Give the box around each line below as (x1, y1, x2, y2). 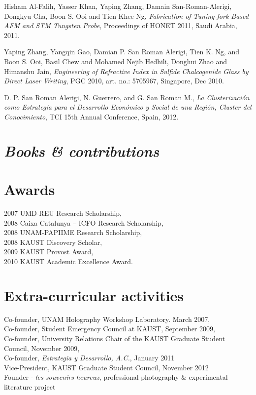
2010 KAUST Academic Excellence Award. (4, 256, 133, 266)
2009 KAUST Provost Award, (4, 246, 94, 257)
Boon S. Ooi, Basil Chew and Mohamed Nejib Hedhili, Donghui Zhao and (4, 56, 227, 66)
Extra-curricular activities (4, 285, 184, 305)
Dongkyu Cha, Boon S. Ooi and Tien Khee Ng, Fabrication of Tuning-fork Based (4, 10, 249, 21)
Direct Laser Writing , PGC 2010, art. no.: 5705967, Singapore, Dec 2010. (4, 76, 224, 86)
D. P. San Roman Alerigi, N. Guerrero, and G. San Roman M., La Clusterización (4, 92, 250, 102)
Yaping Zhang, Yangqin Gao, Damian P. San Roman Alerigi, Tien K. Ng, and (4, 46, 239, 57)
